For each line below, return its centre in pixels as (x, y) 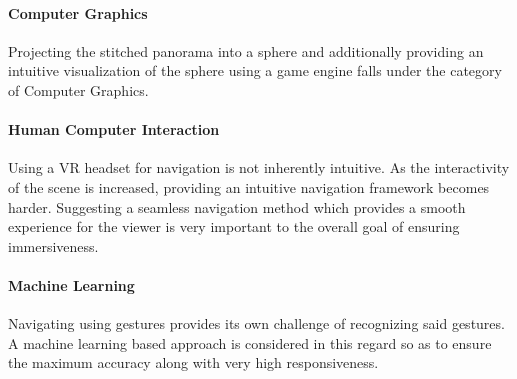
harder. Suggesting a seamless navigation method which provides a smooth (237, 206)
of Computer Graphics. (78, 89)
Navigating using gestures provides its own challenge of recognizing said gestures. (256, 323)
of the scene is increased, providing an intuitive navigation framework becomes (249, 186)
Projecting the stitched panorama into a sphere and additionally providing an (246, 50)
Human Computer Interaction (114, 129)
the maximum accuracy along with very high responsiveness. (193, 362)
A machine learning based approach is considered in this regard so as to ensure (250, 342)
